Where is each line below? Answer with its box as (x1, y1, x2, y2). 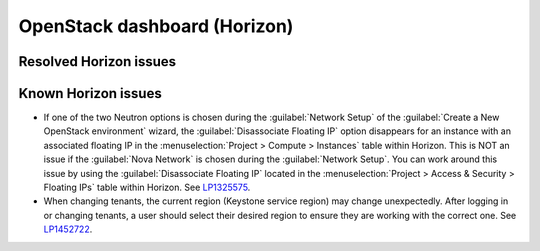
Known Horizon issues (18, 85, 162, 102)
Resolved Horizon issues (18, 53, 177, 70)
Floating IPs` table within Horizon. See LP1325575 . (43, 181, 251, 194)
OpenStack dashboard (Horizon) (18, 15, 294, 37)
